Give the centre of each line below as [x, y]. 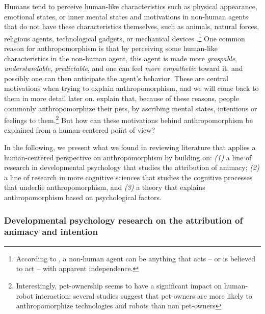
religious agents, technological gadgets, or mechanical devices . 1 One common [125, 37]
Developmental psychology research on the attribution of [124, 220]
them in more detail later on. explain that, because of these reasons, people [122, 98]
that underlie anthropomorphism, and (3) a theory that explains [105, 187]
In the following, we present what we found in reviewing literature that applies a [130, 147]
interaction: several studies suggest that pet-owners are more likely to [144, 295]
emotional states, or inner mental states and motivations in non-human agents [126, 16]
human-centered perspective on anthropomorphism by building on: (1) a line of [128, 157]
